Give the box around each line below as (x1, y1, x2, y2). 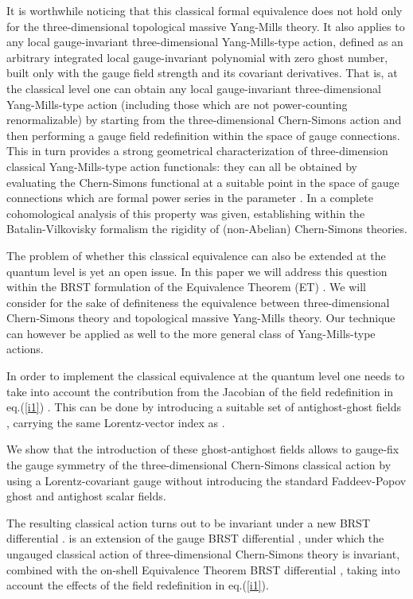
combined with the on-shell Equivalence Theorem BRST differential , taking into (6, 561, 400, 578)
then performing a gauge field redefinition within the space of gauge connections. (6, 126, 400, 143)
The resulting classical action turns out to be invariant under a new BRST (6, 514, 371, 531)
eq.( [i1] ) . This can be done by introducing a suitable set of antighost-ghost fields (6, 399, 401, 415)
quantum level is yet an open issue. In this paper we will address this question (6, 263, 388, 279)
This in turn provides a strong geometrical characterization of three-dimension (6, 142, 388, 159)
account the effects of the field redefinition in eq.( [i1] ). (6, 577, 269, 593)
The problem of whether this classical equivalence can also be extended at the (6, 247, 386, 263)
